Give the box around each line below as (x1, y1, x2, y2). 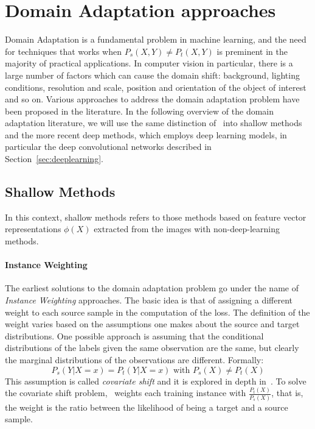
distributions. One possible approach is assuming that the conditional (5, 329, 264, 342)
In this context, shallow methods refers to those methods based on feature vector (5, 210, 306, 223)
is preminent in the (216, 44, 288, 57)
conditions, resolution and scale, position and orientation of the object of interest (5, 80, 306, 93)
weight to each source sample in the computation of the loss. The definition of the (5, 305, 310, 318)
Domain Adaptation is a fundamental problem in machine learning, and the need (5, 33, 306, 46)
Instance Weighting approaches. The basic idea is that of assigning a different (5, 294, 293, 307)
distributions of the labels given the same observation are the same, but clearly (5, 341, 299, 354)
